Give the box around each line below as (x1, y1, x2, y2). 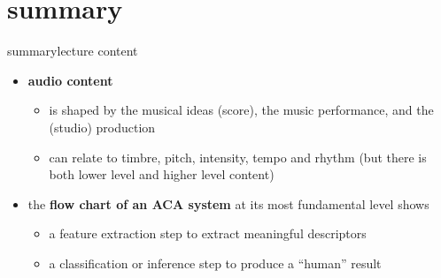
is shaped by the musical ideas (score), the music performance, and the (49, 101, 434, 119)
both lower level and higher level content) (49, 165, 275, 184)
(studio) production (49, 117, 156, 136)
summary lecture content (7, 41, 138, 60)
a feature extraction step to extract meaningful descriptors (49, 224, 367, 243)
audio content (27, 71, 113, 89)
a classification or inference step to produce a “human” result (49, 253, 382, 272)
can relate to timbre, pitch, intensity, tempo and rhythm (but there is (49, 147, 427, 166)
